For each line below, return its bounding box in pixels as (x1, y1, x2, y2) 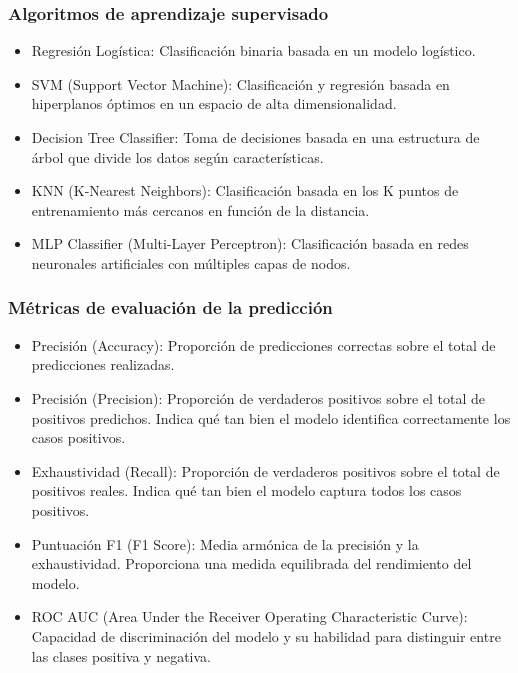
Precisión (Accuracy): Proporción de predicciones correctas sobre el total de (31, 334, 496, 355)
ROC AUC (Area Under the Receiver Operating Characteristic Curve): (31, 606, 468, 627)
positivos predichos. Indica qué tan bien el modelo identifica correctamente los (31, 407, 511, 428)
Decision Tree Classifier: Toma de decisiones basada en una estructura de (31, 127, 480, 147)
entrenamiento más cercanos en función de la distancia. (31, 199, 370, 220)
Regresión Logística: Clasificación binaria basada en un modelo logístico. (31, 40, 476, 61)
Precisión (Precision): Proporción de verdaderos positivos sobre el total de (31, 387, 486, 408)
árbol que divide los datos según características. (31, 146, 324, 167)
